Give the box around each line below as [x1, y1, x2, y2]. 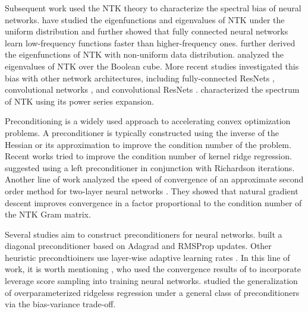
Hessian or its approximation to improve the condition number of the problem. [5, 138, 291, 150]
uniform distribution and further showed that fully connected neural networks [5, 25, 288, 37]
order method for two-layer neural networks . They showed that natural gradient [5, 184, 298, 197]
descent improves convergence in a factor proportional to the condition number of [5, 196, 302, 209]
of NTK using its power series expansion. [5, 94, 154, 107]
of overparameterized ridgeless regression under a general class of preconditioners [5, 286, 300, 298]
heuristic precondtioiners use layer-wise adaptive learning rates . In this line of [5, 251, 290, 263]
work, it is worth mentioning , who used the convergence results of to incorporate [5, 263, 301, 275]
